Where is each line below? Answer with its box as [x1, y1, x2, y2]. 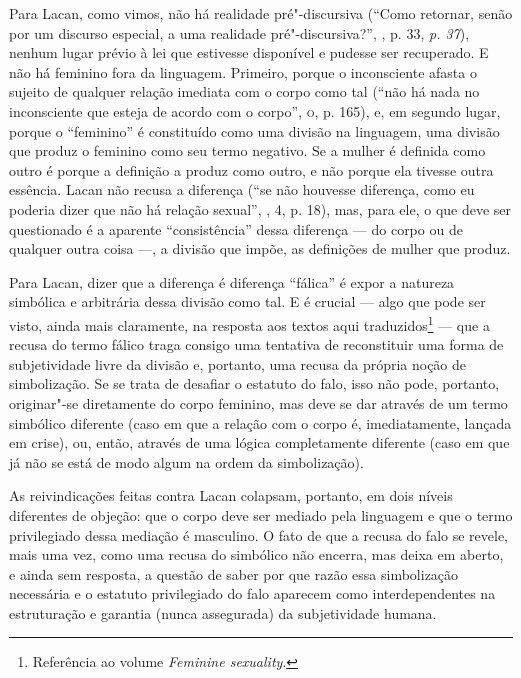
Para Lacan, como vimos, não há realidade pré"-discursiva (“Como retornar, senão [9, 3, 513, 23]
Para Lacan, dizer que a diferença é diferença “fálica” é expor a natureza [9, 271, 455, 292]
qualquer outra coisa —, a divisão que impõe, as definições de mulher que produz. [9, 238, 511, 259]
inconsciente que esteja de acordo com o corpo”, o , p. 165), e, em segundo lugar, [9, 100, 501, 121]
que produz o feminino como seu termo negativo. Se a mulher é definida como [9, 140, 486, 161]
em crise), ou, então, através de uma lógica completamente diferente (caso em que [9, 432, 510, 453]
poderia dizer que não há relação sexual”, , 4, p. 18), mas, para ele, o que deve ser [9, 198, 512, 219]
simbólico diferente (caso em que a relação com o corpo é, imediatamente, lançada [9, 412, 512, 433]
